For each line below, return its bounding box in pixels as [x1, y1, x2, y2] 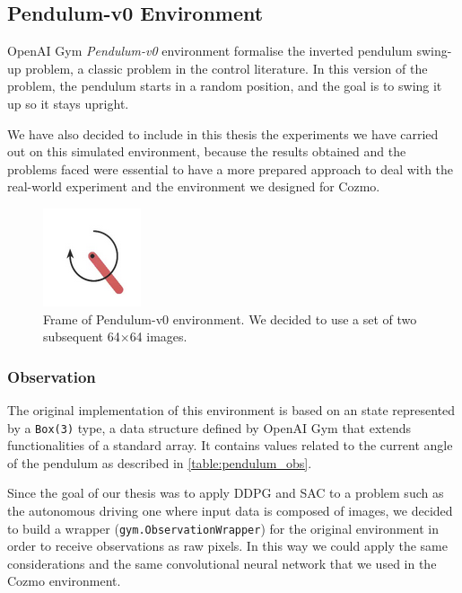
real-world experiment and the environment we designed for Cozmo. [7, 177, 380, 196]
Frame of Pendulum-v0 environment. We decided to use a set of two [43, 309, 417, 328]
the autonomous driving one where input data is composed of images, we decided [7, 500, 453, 519]
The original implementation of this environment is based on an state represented [7, 400, 456, 419]
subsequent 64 [43, 327, 120, 346]
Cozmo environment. [7, 571, 121, 590]
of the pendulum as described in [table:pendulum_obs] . [7, 453, 312, 472]
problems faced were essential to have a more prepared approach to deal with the [7, 159, 454, 178]
